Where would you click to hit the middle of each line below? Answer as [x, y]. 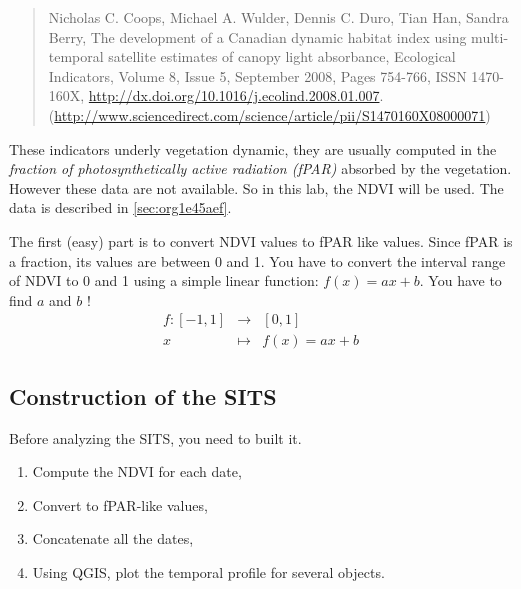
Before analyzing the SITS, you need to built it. [155, 437]
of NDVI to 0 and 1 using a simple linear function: [164, 280]
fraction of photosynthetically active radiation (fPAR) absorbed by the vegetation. [260, 168]
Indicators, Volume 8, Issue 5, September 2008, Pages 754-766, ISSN [257, 75]
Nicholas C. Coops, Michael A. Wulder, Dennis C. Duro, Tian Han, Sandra [278, 17]
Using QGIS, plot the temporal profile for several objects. [208, 571]
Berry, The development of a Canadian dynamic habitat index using [257, 36]
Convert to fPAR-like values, [120, 504]
